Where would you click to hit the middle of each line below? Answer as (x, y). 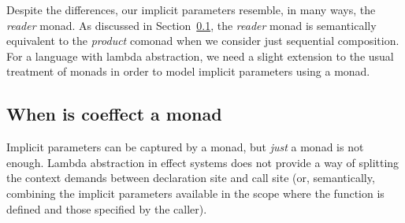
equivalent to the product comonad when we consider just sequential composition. (203, 41)
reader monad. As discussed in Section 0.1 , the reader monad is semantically (191, 25)
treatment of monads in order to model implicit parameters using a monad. (188, 71)
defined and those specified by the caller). (107, 208)
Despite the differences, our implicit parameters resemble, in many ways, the (191, 9)
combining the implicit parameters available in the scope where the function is (195, 193)
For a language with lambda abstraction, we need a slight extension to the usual (200, 56)
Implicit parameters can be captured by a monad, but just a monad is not (185, 147)
